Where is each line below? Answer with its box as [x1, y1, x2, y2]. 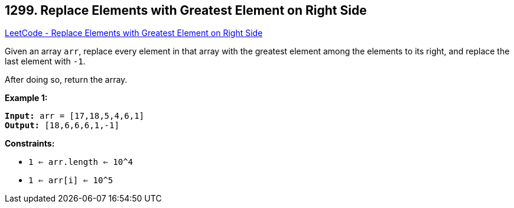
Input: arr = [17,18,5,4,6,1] [5, 111, 145, 121]
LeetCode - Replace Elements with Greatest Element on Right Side [5, 28, 263, 38]
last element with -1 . [5, 56, 86, 67]
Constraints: [5, 138, 55, 149]
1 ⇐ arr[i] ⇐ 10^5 [28, 175, 113, 186]
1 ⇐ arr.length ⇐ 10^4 [28, 157, 134, 167]
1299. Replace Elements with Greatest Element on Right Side [5, 3, 367, 18]
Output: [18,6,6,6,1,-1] [5, 121, 119, 131]
